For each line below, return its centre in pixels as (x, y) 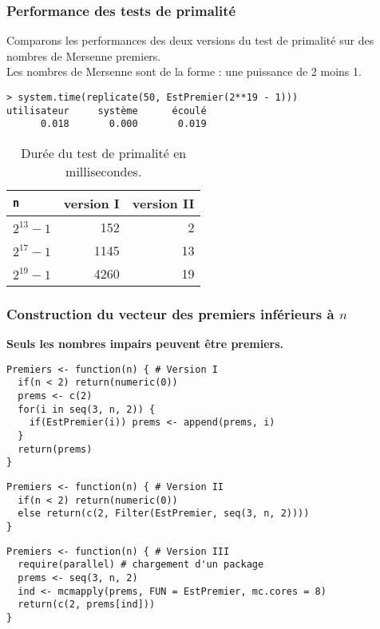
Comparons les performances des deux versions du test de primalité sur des (190, 40)
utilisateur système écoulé (107, 111)
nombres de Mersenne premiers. (84, 55)
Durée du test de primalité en (104, 152)
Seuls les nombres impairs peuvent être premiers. (145, 344)
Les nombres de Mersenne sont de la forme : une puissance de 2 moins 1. (184, 71)
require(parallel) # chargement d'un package (141, 565)
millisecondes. (104, 171)
